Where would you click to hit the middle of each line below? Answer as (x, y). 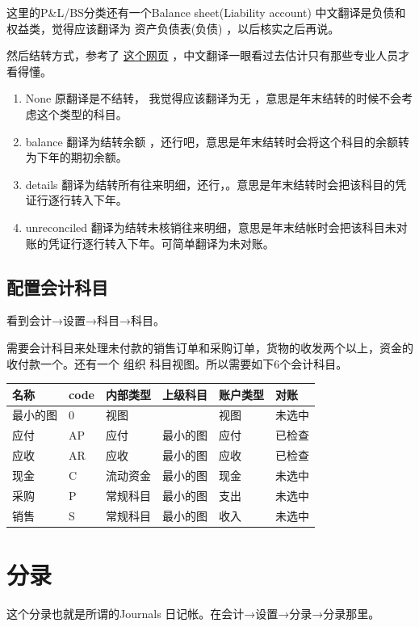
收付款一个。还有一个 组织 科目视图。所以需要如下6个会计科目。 (177, 363)
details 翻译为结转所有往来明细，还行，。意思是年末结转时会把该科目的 (210, 184)
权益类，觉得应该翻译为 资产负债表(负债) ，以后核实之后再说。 (173, 28)
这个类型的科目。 (82, 114)
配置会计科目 (57, 286)
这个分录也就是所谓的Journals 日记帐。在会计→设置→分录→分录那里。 (193, 613)
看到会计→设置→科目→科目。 (86, 320)
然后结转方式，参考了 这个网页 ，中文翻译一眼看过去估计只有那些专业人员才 (208, 55)
